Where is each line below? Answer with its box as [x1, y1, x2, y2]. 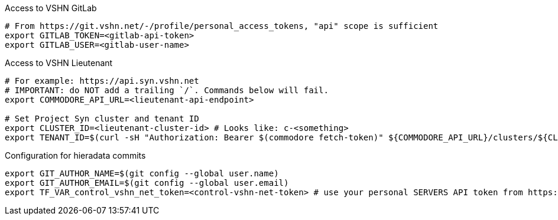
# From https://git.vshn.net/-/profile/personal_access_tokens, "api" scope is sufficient [5, 21, 439, 31]
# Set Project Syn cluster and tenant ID [5, 114, 199, 123]
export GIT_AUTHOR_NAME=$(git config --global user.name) [5, 169, 279, 178]
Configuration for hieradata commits [5, 150, 146, 160]
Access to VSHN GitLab [5, 3, 97, 13]
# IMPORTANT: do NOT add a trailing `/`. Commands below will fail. [5, 86, 329, 95]
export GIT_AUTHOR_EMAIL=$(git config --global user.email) [5, 178, 289, 188]
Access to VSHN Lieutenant [5, 58, 113, 68]
